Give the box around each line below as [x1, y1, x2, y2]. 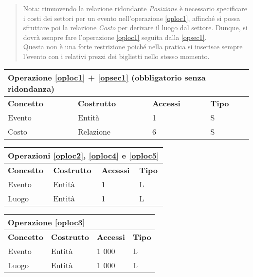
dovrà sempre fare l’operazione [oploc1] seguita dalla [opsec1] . [23, 32, 207, 42]
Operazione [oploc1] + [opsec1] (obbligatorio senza [8, 71, 206, 83]
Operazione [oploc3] [8, 216, 85, 228]
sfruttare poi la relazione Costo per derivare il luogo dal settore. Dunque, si [23, 22, 248, 33]
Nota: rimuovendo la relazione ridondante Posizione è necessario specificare [23, 3, 248, 13]
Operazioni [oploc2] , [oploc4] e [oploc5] [8, 149, 159, 161]
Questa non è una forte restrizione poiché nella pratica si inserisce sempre [23, 41, 243, 52]
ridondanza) [8, 82, 55, 94]
